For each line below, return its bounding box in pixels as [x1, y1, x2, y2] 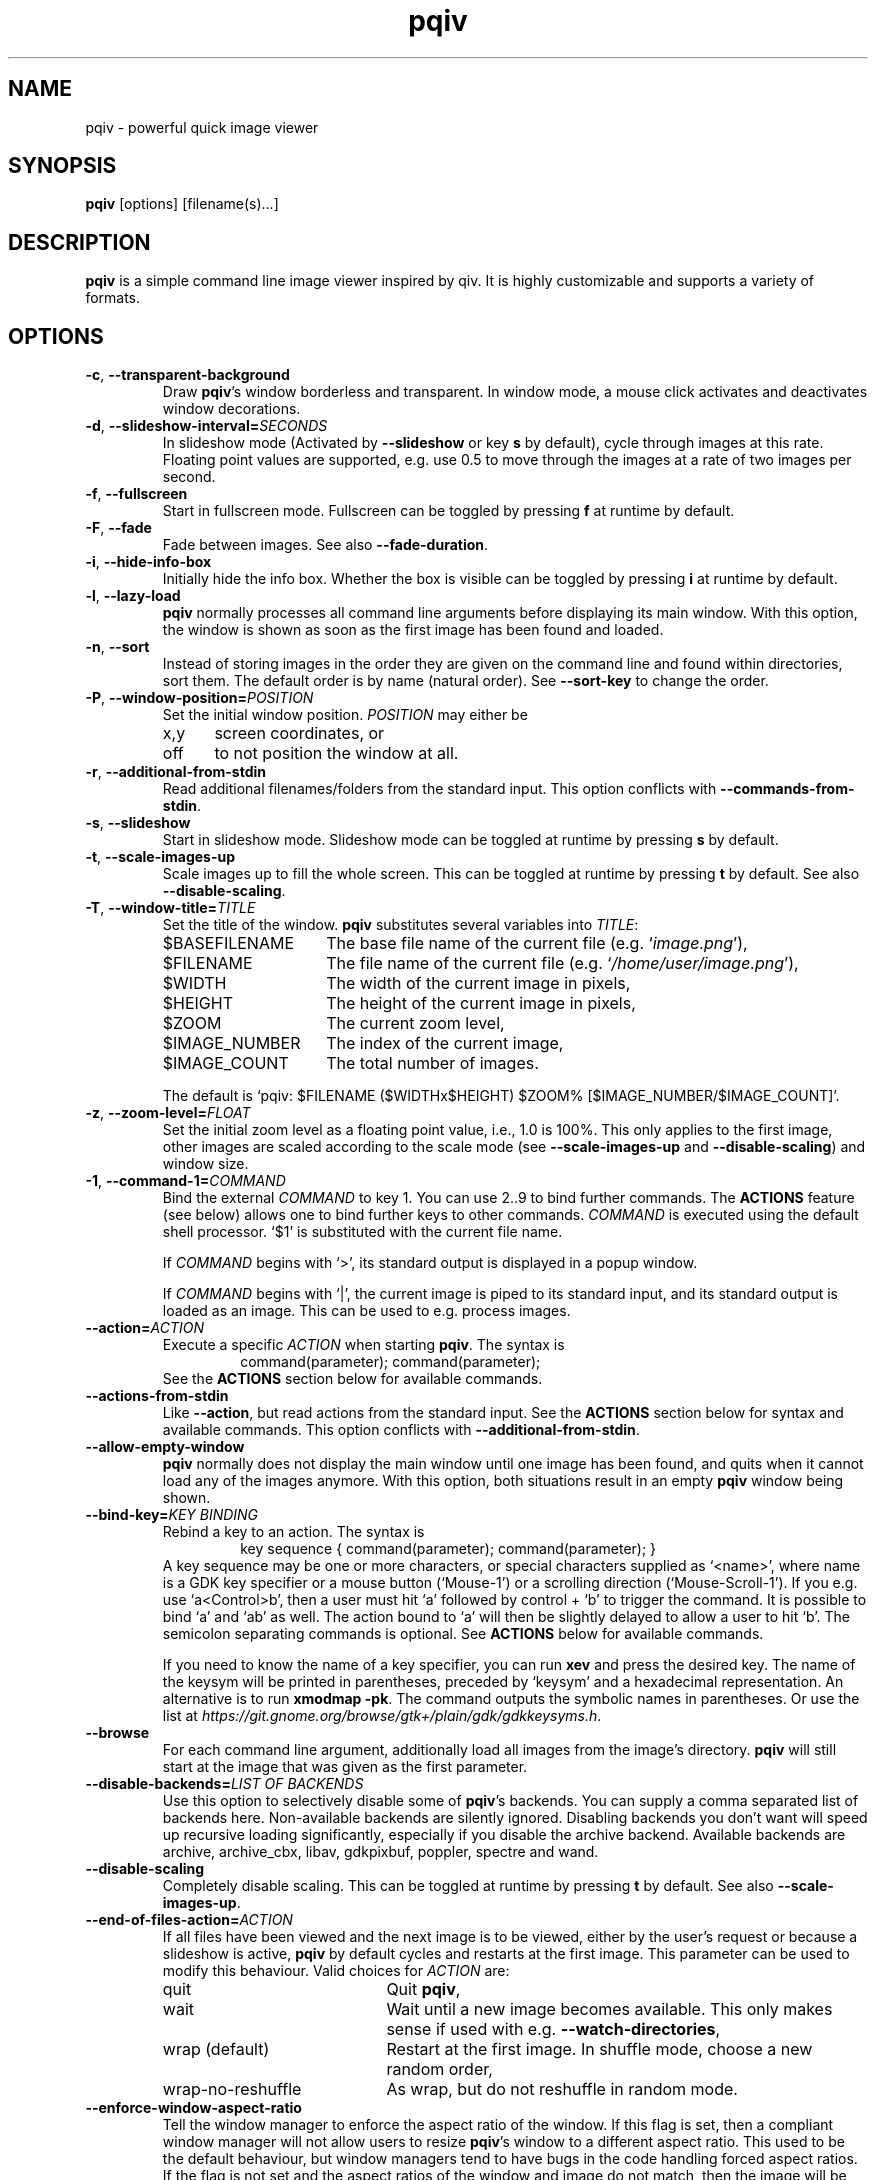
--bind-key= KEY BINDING [85, 1506, 259, 1524]
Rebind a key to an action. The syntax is [162, 1523, 425, 1541]
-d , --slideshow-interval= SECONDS [85, 417, 328, 435]
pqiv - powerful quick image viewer [85, 118, 319, 136]
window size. [162, 1155, 249, 1173]
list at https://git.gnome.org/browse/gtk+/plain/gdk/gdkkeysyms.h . [162, 1707, 602, 1725]
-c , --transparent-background [85, 366, 290, 384]
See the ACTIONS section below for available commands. [162, 1370, 543, 1388]
